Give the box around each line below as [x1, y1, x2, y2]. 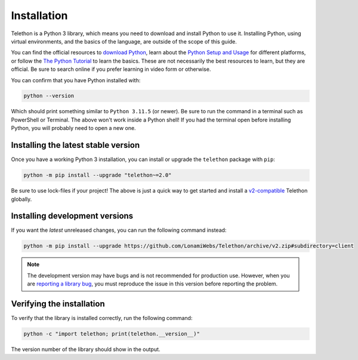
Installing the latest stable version [11, 140, 140, 150]
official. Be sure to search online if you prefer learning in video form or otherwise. [11, 66, 211, 73]
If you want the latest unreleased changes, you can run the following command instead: [11, 226, 227, 234]
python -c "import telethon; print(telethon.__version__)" [23, 331, 200, 337]
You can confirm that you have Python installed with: [11, 76, 141, 83]
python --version [23, 92, 75, 100]
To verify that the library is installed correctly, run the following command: [11, 315, 193, 322]
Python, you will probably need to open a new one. [11, 125, 137, 132]
